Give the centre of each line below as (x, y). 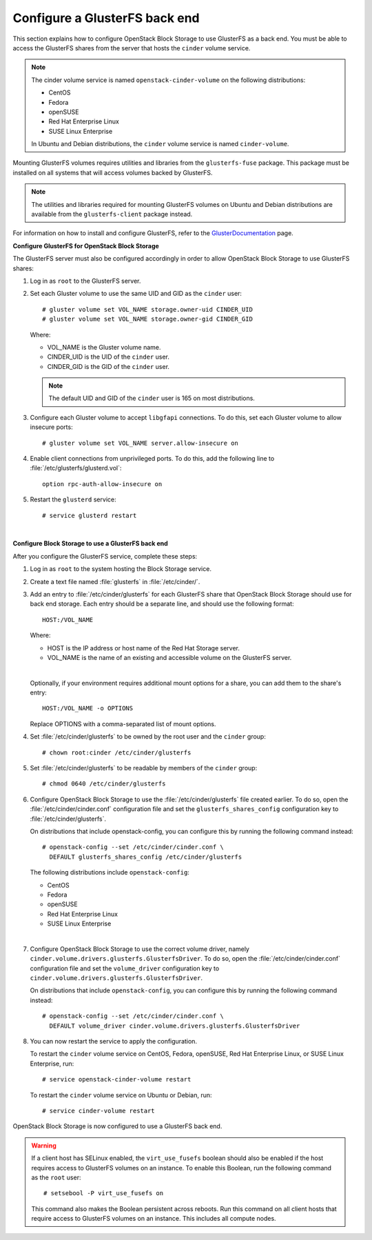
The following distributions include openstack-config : (110, 872)
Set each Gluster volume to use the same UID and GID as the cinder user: (136, 294)
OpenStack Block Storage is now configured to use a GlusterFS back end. (117, 1126)
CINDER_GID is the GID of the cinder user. (108, 366)
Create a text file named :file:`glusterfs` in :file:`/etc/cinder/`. (115, 581)
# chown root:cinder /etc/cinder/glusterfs (117, 752)
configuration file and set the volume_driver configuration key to (125, 968)
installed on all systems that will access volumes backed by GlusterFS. (113, 172)
